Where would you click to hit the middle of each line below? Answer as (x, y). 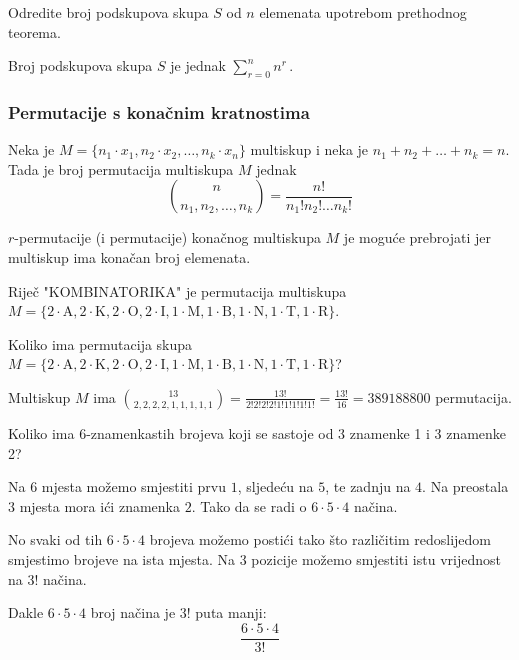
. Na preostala (465, 486)
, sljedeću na (275, 486)
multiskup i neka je (309, 149)
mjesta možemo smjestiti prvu (134, 486)
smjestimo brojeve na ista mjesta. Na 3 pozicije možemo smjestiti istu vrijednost (254, 558)
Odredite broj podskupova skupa (108, 12)
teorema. (34, 31)
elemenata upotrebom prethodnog (363, 12)
